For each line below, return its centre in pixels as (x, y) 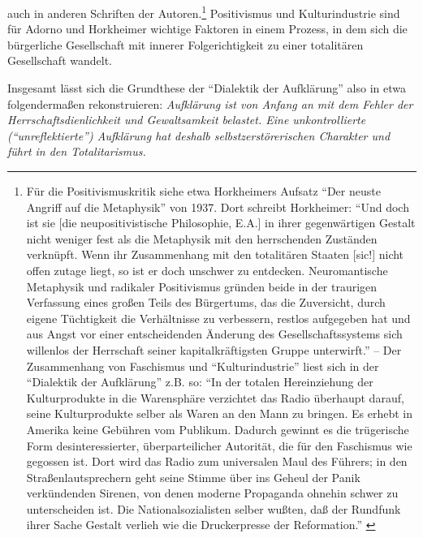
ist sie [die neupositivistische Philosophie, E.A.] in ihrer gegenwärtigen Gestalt (221, 223)
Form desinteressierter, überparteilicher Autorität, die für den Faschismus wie (219, 445)
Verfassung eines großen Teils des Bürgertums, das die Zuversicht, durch (206, 302)
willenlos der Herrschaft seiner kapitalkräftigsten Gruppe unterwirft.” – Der (214, 349)
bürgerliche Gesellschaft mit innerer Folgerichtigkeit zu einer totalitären (186, 44)
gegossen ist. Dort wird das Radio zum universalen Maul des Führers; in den (217, 461)
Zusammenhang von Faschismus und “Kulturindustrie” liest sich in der (203, 366)
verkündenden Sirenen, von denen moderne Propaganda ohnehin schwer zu (212, 493)
